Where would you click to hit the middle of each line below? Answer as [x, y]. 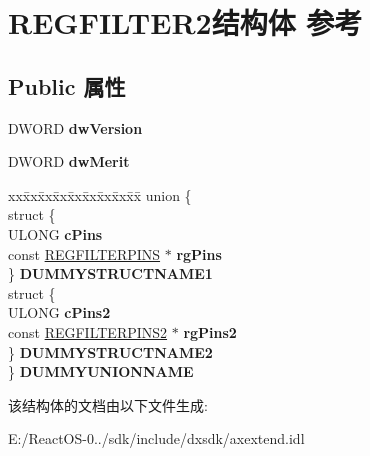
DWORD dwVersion [75, 127]
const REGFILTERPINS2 [88, 331]
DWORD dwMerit [69, 161]
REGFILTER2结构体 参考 [185, 22]
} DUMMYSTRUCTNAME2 [110, 351]
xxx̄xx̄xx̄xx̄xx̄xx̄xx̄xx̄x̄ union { [100, 194]
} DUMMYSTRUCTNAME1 [110, 273]
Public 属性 [67, 85]
